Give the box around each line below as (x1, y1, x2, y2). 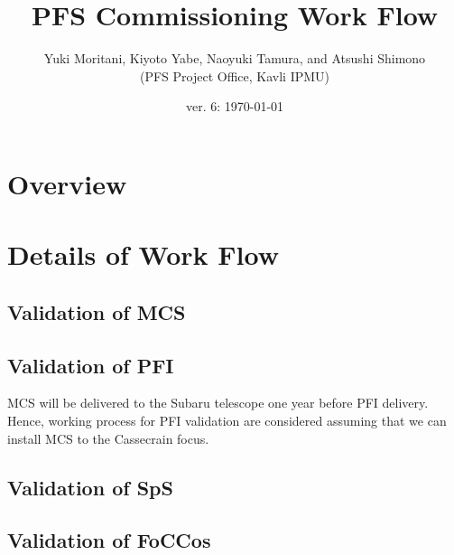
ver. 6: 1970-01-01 (185, 97, 284, 116)
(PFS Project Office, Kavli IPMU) (139, 66, 330, 85)
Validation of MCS (7, 297, 186, 325)
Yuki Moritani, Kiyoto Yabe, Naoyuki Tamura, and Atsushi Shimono (43, 49, 426, 68)
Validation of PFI (7, 351, 174, 379)
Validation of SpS (7, 473, 173, 501)
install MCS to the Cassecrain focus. (7, 428, 209, 447)
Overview (7, 165, 127, 202)
